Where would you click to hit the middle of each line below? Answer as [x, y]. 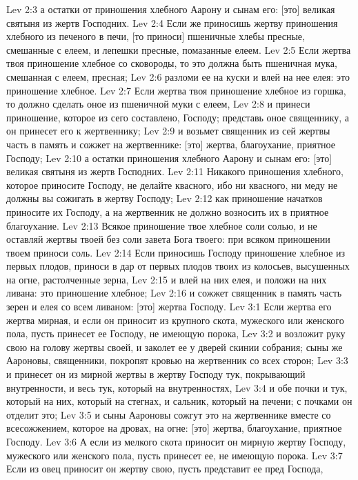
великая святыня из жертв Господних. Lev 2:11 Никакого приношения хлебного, [175, 171]
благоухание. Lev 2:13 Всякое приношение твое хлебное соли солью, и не [162, 225]
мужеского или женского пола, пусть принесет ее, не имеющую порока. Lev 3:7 [175, 455]
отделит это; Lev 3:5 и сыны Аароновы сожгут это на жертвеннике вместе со [169, 414]
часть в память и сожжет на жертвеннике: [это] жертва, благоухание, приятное [171, 144]
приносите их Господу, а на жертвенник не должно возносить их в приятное [168, 211]
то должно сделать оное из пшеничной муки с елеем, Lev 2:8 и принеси [158, 104]
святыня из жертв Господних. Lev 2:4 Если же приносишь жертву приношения [172, 22]
